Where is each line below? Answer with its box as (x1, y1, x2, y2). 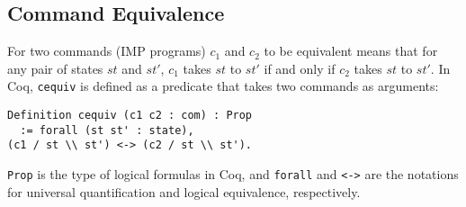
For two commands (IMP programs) (7, 41, 206, 60)
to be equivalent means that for (264, 41, 438, 60)
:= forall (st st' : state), (20, 123, 194, 137)
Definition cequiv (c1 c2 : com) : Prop (7, 109, 253, 122)
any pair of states (7, 58, 103, 77)
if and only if (264, 58, 336, 77)
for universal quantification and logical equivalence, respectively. (7, 182, 361, 201)
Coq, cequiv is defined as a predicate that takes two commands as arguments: (7, 76, 439, 95)
